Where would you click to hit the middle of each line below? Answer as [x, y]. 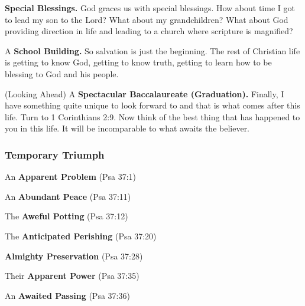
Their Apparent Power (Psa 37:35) [72, 276]
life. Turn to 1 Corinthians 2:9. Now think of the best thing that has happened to [152, 116]
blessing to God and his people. [62, 73]
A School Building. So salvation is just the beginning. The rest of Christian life [152, 50]
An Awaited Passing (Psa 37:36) [67, 295]
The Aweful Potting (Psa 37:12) [66, 216]
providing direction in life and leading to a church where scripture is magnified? [149, 31]
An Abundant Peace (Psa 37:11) [68, 196]
